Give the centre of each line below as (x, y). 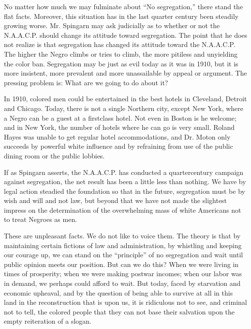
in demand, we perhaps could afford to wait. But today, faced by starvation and (122, 283)
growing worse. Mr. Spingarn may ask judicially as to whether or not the (112, 25)
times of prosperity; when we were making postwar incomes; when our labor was (123, 274)
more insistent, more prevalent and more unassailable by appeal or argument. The (125, 73)
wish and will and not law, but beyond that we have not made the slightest (116, 200)
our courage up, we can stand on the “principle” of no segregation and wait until (124, 255)
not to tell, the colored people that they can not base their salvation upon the (119, 311)
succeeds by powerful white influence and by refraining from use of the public (118, 146)
